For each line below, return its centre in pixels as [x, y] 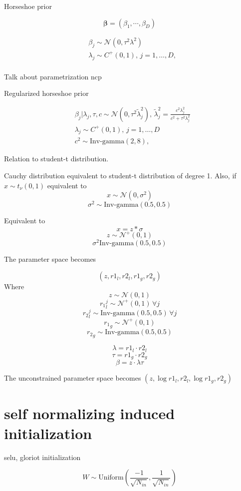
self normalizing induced [90, 413]
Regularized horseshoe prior [46, 93]
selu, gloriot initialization [42, 457]
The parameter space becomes [50, 259]
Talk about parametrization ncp [53, 76]
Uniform [111, 478]
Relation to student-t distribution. [56, 159]
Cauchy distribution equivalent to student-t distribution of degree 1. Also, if [120, 176]
